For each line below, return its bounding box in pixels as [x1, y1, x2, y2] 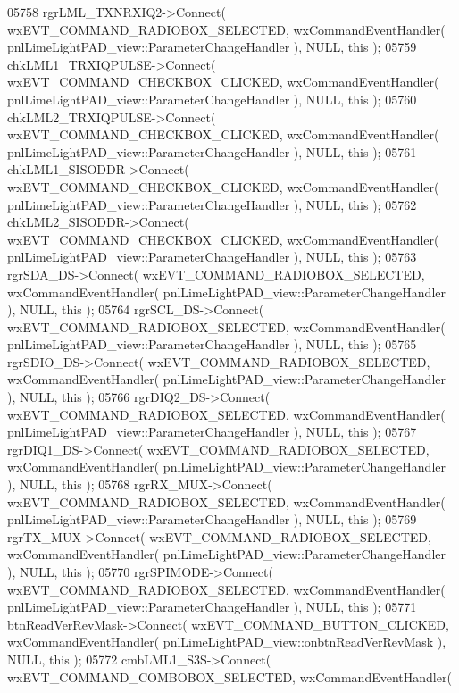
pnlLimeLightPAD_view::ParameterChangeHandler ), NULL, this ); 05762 [7, 195, 417, 213]
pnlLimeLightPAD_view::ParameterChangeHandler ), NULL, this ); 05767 [7, 422, 417, 441]
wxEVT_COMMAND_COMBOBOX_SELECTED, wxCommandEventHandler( [7, 667, 452, 686]
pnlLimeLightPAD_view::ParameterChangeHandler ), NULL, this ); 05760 [7, 89, 417, 108]
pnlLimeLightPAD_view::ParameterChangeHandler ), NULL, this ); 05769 [7, 510, 417, 529]
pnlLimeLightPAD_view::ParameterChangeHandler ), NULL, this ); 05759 [7, 38, 417, 56]
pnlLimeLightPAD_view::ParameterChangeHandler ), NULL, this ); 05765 [7, 335, 417, 354]
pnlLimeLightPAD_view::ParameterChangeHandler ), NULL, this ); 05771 [7, 597, 417, 616]
